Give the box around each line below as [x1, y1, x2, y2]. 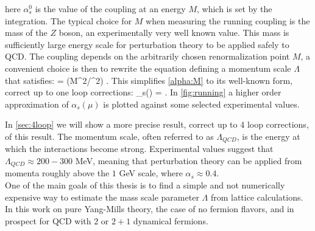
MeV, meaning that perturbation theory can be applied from [75, 154, 302, 167]
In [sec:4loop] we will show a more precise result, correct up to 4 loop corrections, [5, 118, 309, 131]
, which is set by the [197, 2, 272, 15]
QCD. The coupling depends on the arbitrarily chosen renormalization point [5, 50, 290, 63]
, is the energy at [236, 129, 300, 142]
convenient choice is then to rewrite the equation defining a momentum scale [5, 61, 291, 74]
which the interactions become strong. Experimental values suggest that [5, 142, 274, 155]
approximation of [5, 97, 69, 110]
